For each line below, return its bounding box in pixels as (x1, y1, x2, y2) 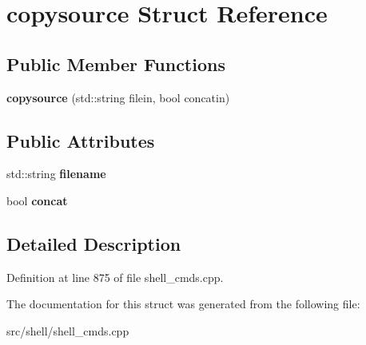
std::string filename (6, 165, 106, 182)
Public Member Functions (6, 51, 225, 76)
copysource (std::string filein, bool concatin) (6, 89, 230, 105)
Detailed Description (6, 231, 181, 256)
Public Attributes (6, 128, 155, 153)
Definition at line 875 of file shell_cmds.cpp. (6, 268, 224, 285)
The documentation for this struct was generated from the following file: (6, 295, 360, 312)
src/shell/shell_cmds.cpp (6, 322, 129, 339)
